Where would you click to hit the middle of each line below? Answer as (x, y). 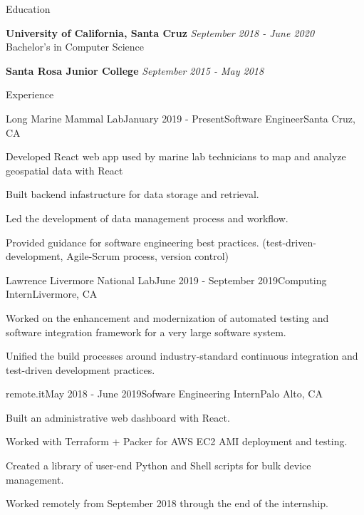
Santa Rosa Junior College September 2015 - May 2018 (135, 70)
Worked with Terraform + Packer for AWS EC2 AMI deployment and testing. (177, 441)
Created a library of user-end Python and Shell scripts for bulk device (158, 465)
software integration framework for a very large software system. (146, 332)
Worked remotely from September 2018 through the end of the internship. (167, 503)
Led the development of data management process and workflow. (147, 218)
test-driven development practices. (80, 369)
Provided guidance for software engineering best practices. (132, 242)
